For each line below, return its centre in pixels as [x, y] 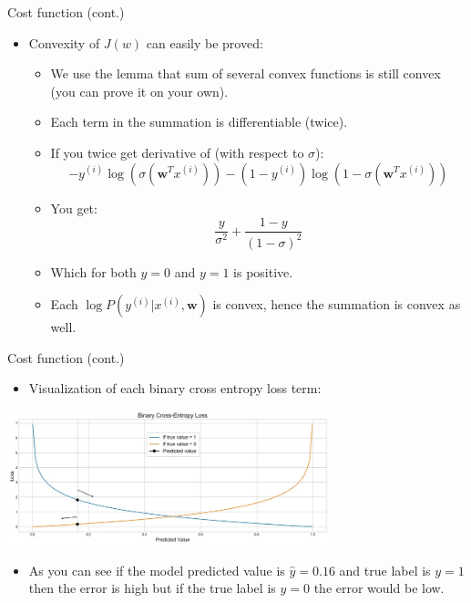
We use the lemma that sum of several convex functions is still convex [246, 73]
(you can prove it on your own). [139, 91]
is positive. [263, 271]
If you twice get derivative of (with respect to [177, 152]
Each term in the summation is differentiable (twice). [199, 122]
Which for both [93, 271]
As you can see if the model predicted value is [157, 570]
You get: [74, 208]
